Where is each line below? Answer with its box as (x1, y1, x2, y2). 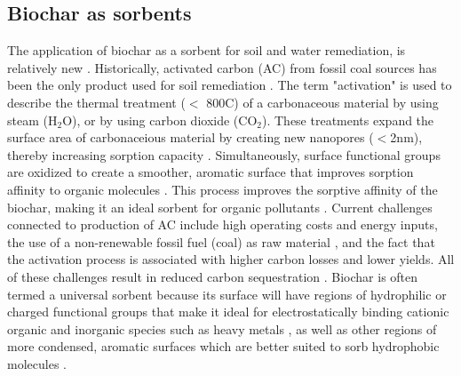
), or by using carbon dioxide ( (72, 110, 239, 129)
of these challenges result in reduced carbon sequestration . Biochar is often (7, 267, 418, 285)
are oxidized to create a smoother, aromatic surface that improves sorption (7, 163, 414, 181)
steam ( (7, 110, 48, 129)
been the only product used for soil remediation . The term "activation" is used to (7, 76, 452, 94)
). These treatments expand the (262, 110, 434, 129)
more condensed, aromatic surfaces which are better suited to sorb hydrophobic (7, 337, 440, 356)
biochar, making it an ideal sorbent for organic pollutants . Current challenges (7, 197, 433, 216)
